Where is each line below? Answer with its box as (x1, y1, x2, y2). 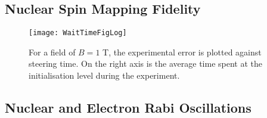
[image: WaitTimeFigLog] (29, 29, 127, 38)
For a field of (29, 45, 76, 58)
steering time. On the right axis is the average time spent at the (29, 57, 262, 70)
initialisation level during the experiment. (29, 69, 180, 82)
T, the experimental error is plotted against (103, 45, 262, 58)
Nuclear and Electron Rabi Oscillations (5, 98, 252, 117)
